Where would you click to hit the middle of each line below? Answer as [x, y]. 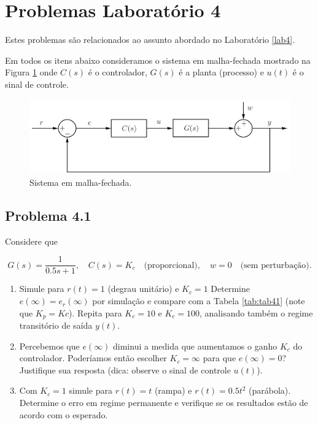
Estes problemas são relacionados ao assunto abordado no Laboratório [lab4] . [150, 40]
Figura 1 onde [31, 72]
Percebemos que [49, 346]
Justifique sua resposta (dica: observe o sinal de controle [125, 369]
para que [219, 358]
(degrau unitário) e [143, 289]
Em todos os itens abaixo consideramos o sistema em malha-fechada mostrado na [158, 60]
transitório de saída [56, 325]
